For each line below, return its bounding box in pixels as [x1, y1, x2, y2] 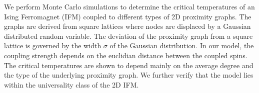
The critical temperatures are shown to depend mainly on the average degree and [4, 60, 253, 70]
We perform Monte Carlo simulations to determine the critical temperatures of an [4, 1, 255, 11]
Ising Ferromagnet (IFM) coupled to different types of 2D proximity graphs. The [4, 11, 251, 21]
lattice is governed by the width [4, 40, 101, 51]
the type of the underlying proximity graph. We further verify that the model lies [4, 70, 253, 80]
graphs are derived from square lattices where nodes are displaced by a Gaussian [4, 21, 251, 31]
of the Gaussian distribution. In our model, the [109, 40, 254, 51]
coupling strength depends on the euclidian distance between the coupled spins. [4, 50, 247, 60]
